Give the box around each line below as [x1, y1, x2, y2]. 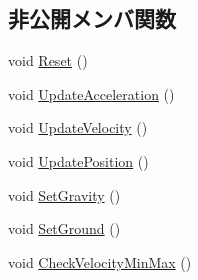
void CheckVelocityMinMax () [8, 251, 192, 272]
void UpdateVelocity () [8, 117, 148, 138]
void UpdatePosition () [8, 150, 149, 171]
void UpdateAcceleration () [8, 83, 175, 104]
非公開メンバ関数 [8, 3, 176, 34]
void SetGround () [8, 218, 121, 239]
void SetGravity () [8, 184, 121, 205]
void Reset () [8, 50, 88, 71]
